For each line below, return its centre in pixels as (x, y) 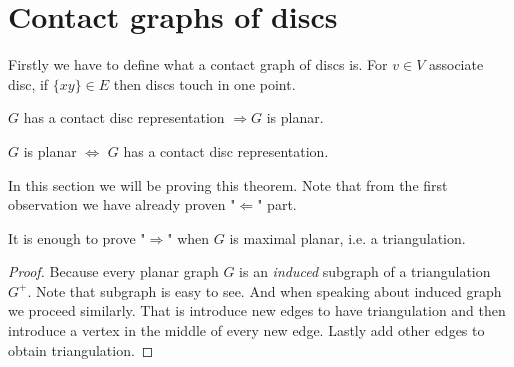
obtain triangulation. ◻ (81, 349)
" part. (277, 204)
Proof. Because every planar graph (113, 271)
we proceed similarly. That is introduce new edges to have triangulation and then (257, 310)
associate (456, 64)
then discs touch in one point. (204, 83)
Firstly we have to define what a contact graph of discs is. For (198, 64)
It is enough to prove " (77, 237)
